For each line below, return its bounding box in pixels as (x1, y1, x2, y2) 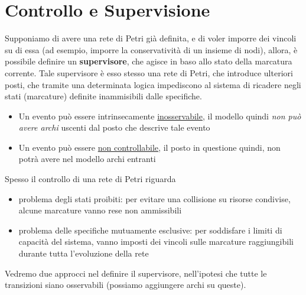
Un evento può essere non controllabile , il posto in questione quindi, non (18, 141, 281, 153)
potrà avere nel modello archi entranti (18, 153, 156, 165)
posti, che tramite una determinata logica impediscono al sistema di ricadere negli (5, 78, 301, 90)
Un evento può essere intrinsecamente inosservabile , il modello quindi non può (18, 109, 301, 122)
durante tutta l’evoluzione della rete (18, 247, 149, 260)
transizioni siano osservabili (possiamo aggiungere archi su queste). (5, 278, 246, 291)
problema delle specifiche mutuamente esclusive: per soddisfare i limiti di (18, 223, 282, 236)
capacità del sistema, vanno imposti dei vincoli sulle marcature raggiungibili (18, 235, 294, 248)
